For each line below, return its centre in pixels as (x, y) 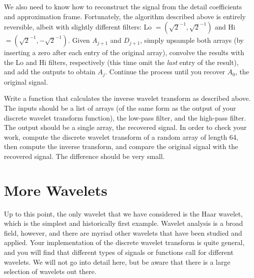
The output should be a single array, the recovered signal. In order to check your (126, 127)
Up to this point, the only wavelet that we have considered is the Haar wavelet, (123, 213)
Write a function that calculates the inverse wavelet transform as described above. (127, 98)
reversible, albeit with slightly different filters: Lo (78, 27)
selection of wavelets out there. (50, 271)
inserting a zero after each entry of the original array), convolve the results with (124, 52)
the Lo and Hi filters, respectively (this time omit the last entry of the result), (121, 62)
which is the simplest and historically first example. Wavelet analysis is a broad (124, 223)
